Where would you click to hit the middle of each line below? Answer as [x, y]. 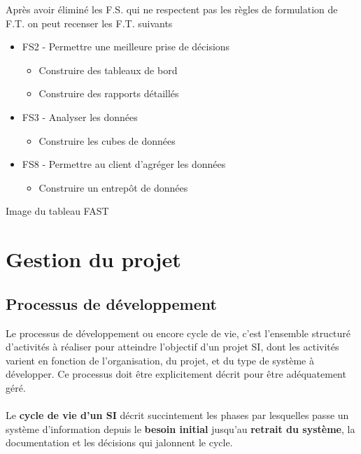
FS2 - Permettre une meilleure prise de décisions [126, 47]
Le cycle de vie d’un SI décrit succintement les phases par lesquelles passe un [177, 415]
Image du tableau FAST [57, 211]
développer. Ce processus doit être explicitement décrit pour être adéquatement [176, 374]
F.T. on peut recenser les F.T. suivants [89, 23]
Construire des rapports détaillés [109, 93]
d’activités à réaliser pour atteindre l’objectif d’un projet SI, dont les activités [172, 347]
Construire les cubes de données [107, 140]
